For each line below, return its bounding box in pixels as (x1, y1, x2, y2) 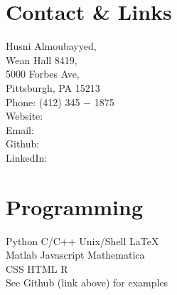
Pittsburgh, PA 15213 (6, 80, 100, 95)
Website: (6, 108, 43, 123)
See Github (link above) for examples (6, 275, 168, 290)
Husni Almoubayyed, (6, 38, 97, 53)
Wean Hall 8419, (6, 52, 77, 67)
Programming (6, 192, 143, 221)
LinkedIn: (6, 150, 48, 165)
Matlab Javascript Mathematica (6, 247, 145, 262)
